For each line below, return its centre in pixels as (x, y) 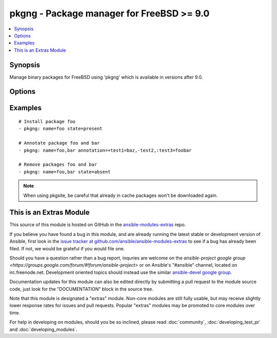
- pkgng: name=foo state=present (61, 129)
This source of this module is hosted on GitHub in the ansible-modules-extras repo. (98, 225)
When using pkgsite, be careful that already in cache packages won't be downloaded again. (121, 195)
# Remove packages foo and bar (58, 165)
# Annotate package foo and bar (59, 143)
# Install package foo (47, 122)
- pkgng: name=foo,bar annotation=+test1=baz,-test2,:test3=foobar (105, 150)
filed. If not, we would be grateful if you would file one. (67, 248)
